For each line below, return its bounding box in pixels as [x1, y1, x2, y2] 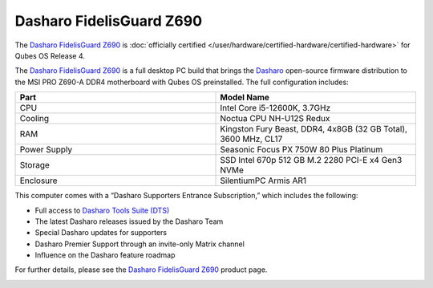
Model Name [220, 92, 270, 103]
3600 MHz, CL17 [220, 133, 283, 144]
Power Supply [19, 144, 73, 156]
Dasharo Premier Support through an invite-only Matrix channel [34, 239, 245, 249]
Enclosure [19, 175, 58, 186]
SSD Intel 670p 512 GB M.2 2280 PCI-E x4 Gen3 [220, 155, 403, 166]
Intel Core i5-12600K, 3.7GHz [220, 103, 331, 114]
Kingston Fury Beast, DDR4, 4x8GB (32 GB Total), [220, 124, 408, 135]
